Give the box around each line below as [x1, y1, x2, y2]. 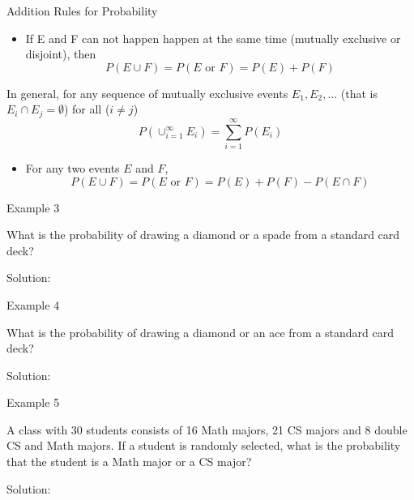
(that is [340, 84, 378, 101]
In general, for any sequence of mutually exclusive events [6, 84, 288, 101]
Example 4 [6, 296, 60, 313]
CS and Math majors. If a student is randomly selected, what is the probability [6, 437, 401, 454]
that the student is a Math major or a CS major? [6, 453, 252, 470]
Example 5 [6, 394, 60, 411]
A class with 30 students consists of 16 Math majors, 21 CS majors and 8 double [6, 421, 408, 438]
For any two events [25, 159, 120, 176]
